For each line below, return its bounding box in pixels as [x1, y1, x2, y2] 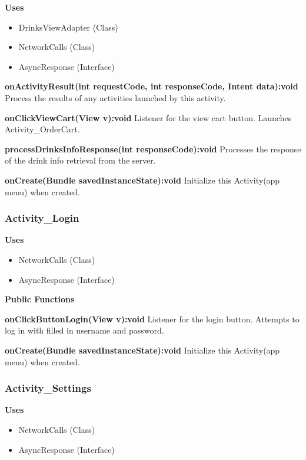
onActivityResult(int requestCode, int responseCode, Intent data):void [5, 80, 298, 92]
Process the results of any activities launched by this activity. [5, 91, 226, 104]
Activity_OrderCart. [5, 123, 80, 135]
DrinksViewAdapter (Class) [18, 21, 118, 33]
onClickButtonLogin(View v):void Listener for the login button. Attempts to [5, 312, 300, 325]
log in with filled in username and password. [5, 324, 164, 336]
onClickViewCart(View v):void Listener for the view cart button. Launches [5, 111, 292, 124]
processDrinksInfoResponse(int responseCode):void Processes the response [5, 142, 301, 155]
